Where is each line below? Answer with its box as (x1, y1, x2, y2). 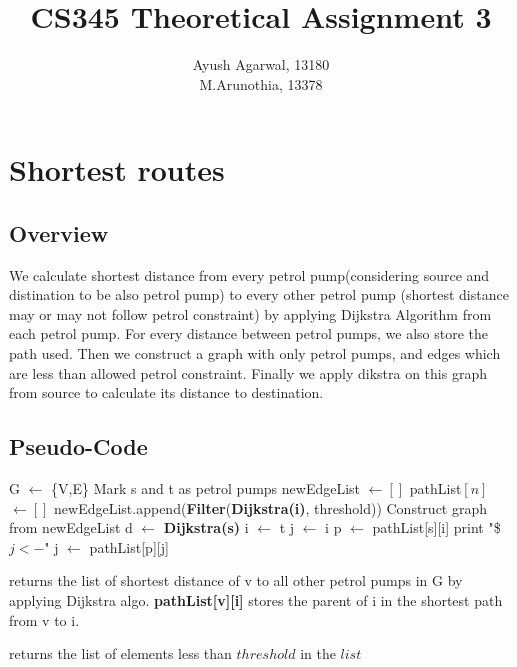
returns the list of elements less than (9, 643, 232, 664)
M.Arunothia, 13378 (199, 73, 323, 94)
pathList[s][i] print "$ (372, 517, 501, 538)
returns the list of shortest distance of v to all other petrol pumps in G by (9, 570, 463, 591)
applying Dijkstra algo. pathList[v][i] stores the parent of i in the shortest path (9, 590, 503, 611)
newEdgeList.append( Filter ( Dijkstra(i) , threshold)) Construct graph (54, 497, 488, 518)
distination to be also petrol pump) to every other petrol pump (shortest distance (9, 284, 509, 305)
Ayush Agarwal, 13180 (192, 54, 330, 75)
